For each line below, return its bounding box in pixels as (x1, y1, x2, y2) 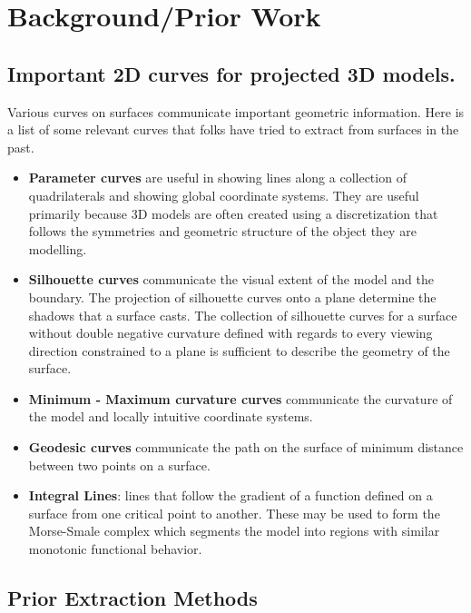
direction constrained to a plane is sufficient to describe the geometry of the (28, 341, 450, 360)
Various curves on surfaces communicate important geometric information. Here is (7, 102, 465, 121)
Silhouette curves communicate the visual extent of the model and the (28, 270, 434, 289)
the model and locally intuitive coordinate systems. (28, 407, 313, 426)
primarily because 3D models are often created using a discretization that (28, 203, 438, 222)
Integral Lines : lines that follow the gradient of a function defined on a (28, 486, 433, 505)
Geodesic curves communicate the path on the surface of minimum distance (28, 438, 464, 457)
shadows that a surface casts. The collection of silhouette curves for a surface (28, 305, 457, 324)
